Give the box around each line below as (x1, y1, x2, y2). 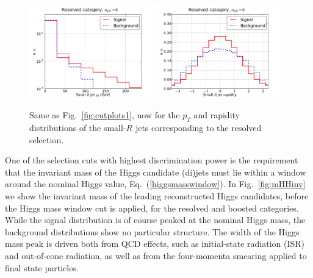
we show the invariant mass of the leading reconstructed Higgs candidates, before (5, 189, 309, 202)
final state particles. (5, 261, 79, 274)
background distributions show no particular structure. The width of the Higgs (5, 225, 300, 238)
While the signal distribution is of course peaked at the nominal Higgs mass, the (5, 213, 306, 226)
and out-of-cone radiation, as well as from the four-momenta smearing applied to (5, 249, 307, 262)
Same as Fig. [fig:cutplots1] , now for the (29, 109, 180, 121)
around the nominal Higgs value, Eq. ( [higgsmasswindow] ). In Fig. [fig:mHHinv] (5, 177, 306, 190)
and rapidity (193, 109, 240, 121)
